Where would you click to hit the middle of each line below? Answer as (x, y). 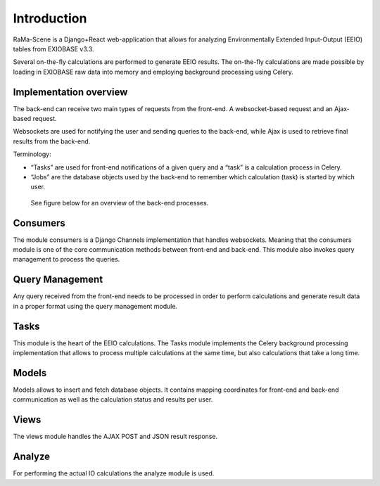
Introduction (50, 18)
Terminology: (32, 154)
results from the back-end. (52, 141)
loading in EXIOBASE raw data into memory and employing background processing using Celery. (153, 72)
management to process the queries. (66, 260)
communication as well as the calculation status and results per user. (113, 399)
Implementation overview (70, 92)
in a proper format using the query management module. (95, 306)
